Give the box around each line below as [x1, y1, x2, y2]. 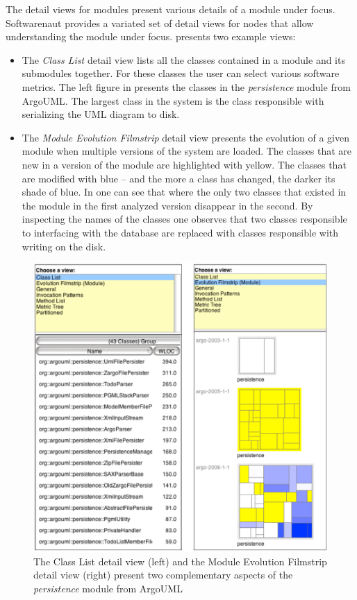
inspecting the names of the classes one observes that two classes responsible [22, 212, 347, 226]
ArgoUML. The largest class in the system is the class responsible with [22, 93, 324, 108]
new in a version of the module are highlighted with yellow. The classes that [22, 157, 347, 171]
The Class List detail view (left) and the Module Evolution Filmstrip [33, 554, 327, 568]
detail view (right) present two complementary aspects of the [33, 567, 293, 582]
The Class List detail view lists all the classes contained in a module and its [22, 52, 345, 67]
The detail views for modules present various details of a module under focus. [6, 2, 335, 16]
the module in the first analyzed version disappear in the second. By [22, 198, 313, 212]
